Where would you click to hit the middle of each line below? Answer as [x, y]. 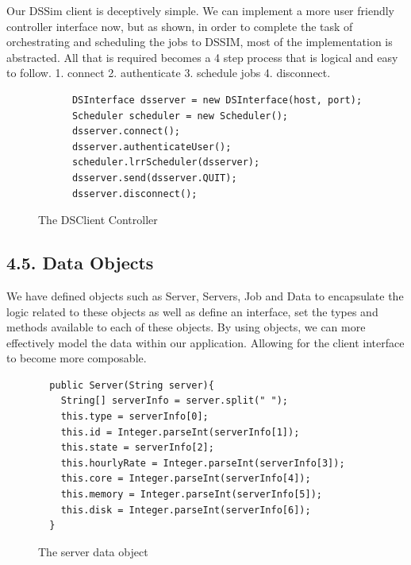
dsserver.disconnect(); [134, 193]
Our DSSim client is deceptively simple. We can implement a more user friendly [201, 10]
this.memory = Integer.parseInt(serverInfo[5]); [191, 495]
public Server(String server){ [132, 385]
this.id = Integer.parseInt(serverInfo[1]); [180, 432]
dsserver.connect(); [126, 132]
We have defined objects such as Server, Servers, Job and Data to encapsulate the [205, 295]
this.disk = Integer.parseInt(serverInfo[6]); [186, 510]
